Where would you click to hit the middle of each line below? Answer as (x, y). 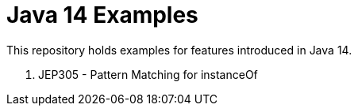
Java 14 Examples (102, 15)
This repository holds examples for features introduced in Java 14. (179, 50)
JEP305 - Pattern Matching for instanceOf (148, 74)
